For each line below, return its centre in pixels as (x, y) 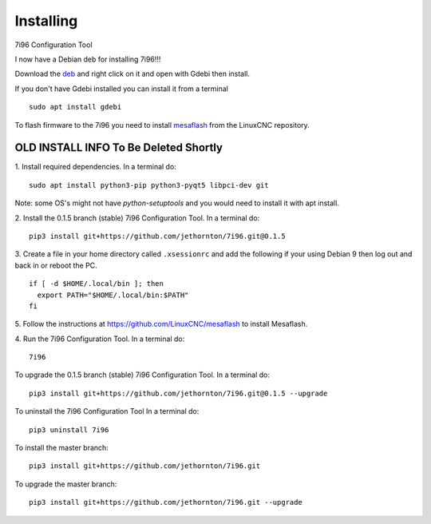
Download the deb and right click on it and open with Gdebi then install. (132, 74)
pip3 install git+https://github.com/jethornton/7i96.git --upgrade (166, 502)
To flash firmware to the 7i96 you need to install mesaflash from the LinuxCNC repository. (162, 125)
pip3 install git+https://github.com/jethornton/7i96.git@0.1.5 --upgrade (178, 393)
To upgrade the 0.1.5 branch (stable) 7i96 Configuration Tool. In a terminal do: (142, 375)
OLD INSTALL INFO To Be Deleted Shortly (119, 148)
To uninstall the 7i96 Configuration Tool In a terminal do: (107, 411)
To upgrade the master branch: (66, 484)
